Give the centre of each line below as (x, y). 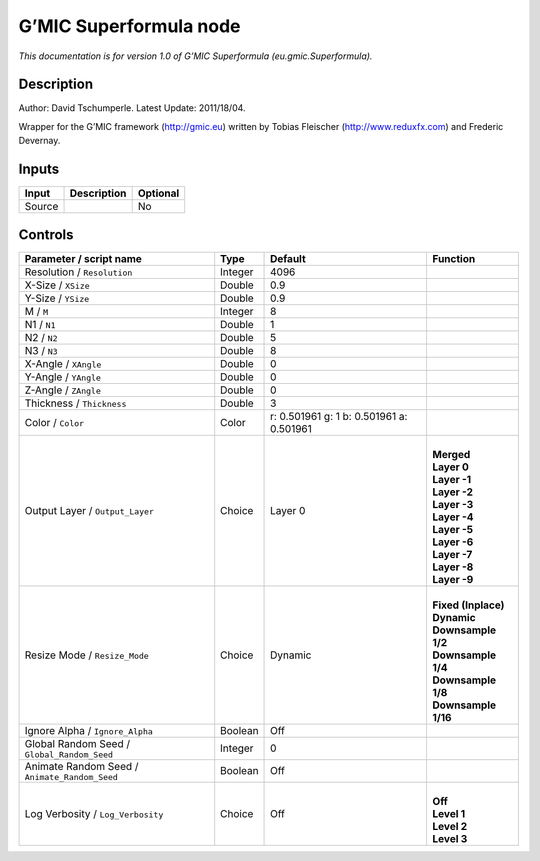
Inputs (39, 169)
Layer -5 (453, 529)
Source (41, 207)
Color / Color (54, 422)
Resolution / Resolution (78, 272)
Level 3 (450, 838)
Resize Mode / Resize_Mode (86, 655)
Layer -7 (452, 554)
